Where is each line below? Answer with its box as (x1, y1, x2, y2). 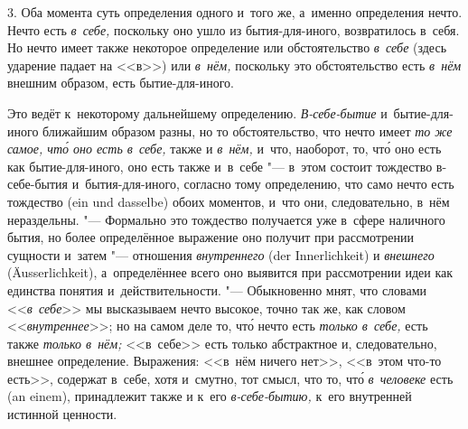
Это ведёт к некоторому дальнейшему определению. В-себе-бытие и (7, 103, 388, 122)
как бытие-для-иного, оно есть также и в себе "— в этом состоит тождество (7, 156, 433, 175)
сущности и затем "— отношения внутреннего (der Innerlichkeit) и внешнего (7, 245, 435, 264)
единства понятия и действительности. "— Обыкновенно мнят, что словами (7, 280, 427, 299)
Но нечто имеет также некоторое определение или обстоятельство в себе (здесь (7, 38, 447, 57)
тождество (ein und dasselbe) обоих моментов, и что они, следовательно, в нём (7, 191, 450, 210)
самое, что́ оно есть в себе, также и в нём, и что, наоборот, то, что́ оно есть (7, 139, 442, 158)
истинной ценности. (7, 405, 117, 424)
